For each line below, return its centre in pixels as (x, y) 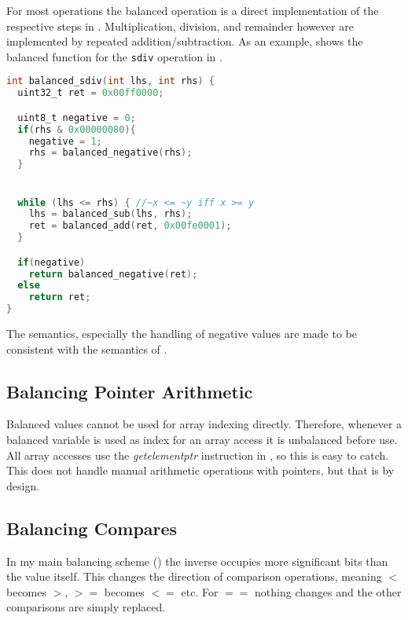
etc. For (200, 591)
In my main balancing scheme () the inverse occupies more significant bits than (197, 561)
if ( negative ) (51, 262)
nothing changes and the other (328, 591)
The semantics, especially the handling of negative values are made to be (182, 334)
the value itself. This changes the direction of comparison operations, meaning (194, 576)
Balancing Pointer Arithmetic (130, 391)
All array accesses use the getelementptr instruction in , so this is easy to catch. (198, 455)
